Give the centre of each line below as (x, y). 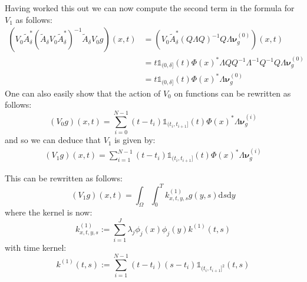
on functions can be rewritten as (232, 93)
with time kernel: (36, 248)
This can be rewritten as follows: (64, 178)
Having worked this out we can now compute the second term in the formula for (150, 8)
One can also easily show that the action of (83, 93)
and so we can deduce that (53, 140)
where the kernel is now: (49, 212)
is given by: (135, 140)
